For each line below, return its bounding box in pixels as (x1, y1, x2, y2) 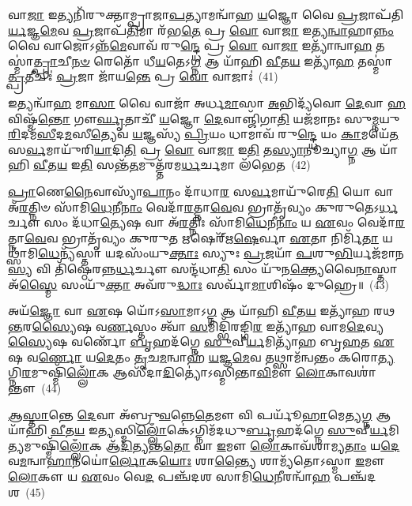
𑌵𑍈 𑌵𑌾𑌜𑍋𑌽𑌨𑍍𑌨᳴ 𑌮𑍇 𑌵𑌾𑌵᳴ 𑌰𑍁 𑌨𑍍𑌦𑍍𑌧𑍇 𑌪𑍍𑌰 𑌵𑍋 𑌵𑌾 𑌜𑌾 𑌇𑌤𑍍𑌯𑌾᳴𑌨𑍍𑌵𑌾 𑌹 (8, 37, 372, 54)
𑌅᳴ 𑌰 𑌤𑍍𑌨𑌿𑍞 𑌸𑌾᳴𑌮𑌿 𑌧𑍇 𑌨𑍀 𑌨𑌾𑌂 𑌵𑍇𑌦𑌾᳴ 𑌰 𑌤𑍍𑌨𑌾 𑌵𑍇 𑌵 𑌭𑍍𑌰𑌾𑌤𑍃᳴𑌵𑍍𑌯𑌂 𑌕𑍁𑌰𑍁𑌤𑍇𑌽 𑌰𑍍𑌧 (8, 198, 399, 215)
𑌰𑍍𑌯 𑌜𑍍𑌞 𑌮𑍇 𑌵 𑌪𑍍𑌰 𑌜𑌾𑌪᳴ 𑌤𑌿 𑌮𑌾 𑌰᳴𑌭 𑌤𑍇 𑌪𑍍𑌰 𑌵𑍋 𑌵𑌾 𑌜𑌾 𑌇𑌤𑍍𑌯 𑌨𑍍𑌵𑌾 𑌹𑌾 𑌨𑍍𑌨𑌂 (8, 21, 394, 38)
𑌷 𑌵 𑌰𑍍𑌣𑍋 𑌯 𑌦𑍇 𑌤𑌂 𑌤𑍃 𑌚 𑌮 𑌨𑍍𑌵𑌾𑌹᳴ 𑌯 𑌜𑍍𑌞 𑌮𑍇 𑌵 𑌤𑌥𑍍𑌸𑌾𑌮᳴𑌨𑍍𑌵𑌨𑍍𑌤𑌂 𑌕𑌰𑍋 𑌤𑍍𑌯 (8, 348, 395, 365)
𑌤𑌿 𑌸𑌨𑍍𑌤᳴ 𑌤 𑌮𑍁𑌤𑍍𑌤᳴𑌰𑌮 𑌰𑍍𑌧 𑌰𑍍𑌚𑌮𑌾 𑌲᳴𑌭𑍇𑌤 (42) (80, 156, 311, 173)
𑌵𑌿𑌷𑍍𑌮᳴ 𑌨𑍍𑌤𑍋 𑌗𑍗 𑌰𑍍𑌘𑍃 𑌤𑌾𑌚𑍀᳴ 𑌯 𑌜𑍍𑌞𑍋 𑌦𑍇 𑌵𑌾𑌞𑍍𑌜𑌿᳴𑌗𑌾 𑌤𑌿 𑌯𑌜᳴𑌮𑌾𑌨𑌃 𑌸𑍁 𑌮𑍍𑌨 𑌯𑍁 (8, 110, 400, 126)
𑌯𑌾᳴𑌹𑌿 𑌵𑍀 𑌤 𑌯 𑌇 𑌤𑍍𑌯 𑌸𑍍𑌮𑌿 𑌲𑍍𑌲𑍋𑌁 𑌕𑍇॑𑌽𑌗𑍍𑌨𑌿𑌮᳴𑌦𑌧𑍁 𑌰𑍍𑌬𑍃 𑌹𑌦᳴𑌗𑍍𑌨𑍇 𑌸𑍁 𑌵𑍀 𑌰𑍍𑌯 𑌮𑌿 (8, 422, 399, 438)
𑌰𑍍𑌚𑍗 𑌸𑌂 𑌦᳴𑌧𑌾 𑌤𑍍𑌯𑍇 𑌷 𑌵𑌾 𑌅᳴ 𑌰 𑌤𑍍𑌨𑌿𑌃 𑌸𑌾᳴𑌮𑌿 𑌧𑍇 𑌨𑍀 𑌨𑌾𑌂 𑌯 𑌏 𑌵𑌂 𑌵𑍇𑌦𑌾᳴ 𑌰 (8, 214, 405, 231)
